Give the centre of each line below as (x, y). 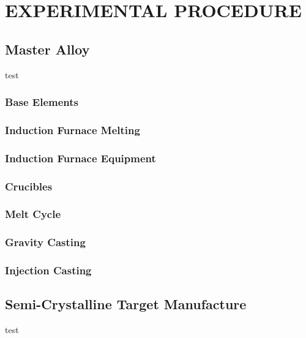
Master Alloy (47, 49)
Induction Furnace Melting (73, 130)
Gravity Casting (45, 242)
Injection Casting (48, 270)
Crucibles (29, 186)
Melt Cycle (33, 214)
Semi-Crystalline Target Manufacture (126, 304)
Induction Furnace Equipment (80, 158)
